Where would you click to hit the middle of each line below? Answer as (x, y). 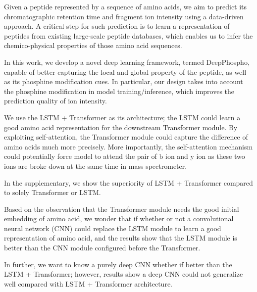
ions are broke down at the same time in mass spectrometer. (96, 166)
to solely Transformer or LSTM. (52, 192)
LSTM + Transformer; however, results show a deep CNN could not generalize (124, 274)
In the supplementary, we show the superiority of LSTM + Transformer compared (128, 182)
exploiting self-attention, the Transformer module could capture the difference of (126, 137)
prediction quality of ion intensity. (55, 101)
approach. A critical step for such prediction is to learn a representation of (117, 26)
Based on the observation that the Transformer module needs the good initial (122, 209)
